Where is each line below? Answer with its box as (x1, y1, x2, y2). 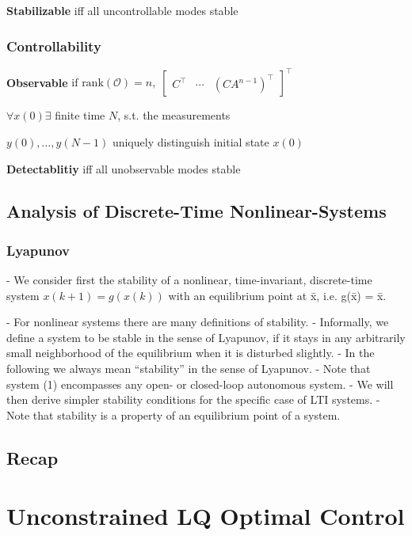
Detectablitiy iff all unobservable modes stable (6, 160, 241, 177)
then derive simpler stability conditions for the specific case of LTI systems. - (6, 391, 380, 408)
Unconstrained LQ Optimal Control (6, 500, 405, 532)
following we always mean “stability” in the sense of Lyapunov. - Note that (6, 360, 371, 377)
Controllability (6, 36, 101, 55)
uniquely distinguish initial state (112, 133, 269, 150)
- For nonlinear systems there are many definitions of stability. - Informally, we (6, 314, 389, 330)
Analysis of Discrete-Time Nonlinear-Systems (6, 199, 387, 223)
